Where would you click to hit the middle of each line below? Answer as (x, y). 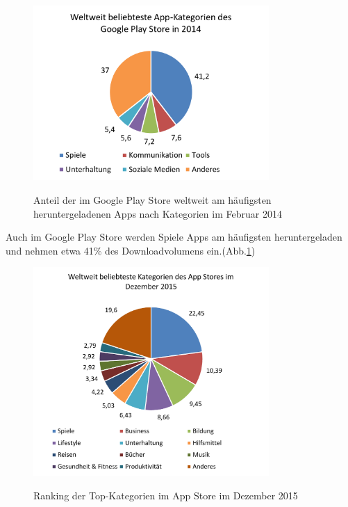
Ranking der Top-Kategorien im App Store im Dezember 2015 (166, 495)
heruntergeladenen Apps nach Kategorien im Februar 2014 (158, 213)
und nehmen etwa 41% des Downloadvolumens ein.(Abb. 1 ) (131, 250)
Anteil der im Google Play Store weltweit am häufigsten (152, 200)
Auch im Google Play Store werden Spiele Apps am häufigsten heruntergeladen (174, 237)
